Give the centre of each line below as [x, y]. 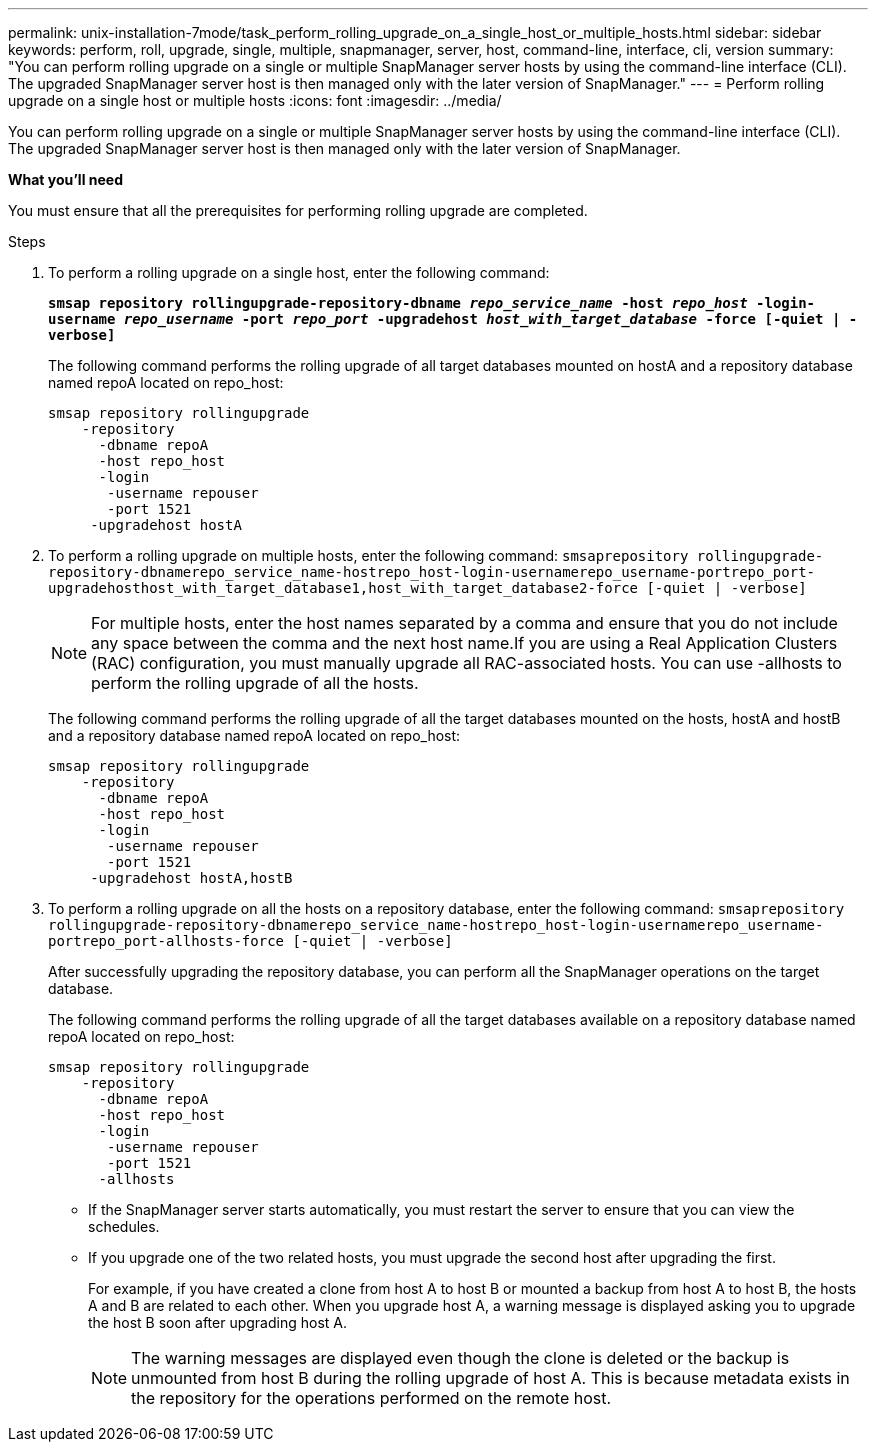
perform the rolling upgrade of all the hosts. [255, 683]
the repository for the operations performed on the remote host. [371, 1398]
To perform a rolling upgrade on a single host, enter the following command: [299, 272]
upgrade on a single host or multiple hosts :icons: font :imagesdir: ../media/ [255, 100]
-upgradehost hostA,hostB [191, 878]
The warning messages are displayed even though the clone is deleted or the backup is [460, 1358]
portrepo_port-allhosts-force [166, 941]
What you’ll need [65, 179]
